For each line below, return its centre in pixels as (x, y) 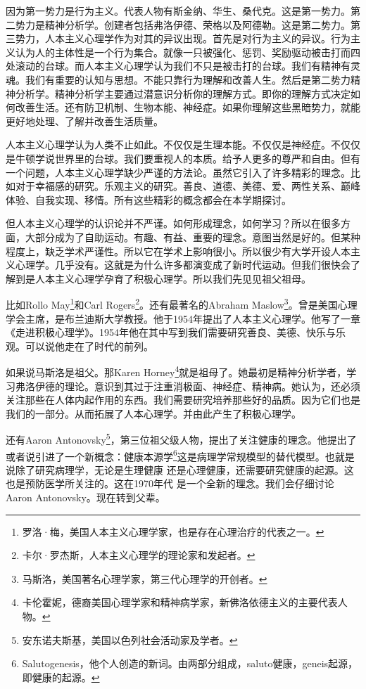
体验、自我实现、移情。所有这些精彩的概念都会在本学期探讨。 (149, 199)
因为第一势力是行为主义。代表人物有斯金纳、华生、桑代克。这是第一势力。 (178, 11)
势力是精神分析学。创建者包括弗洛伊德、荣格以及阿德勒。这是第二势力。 (183, 24)
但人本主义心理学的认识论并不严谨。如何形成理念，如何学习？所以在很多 (173, 223)
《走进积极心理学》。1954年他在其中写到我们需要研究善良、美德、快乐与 (171, 332)
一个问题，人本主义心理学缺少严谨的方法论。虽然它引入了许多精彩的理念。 (178, 172)
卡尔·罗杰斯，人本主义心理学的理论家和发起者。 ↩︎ (139, 555)
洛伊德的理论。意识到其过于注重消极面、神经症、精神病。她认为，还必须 (193, 386)
